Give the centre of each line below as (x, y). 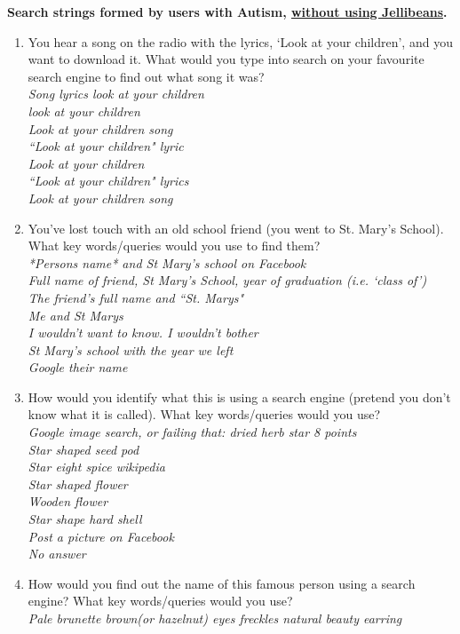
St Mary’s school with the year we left (131, 349)
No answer (57, 554)
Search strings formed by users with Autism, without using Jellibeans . (227, 12)
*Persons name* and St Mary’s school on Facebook (167, 262)
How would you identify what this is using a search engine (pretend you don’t (239, 396)
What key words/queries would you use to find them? (174, 246)
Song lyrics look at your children (116, 94)
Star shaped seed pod (83, 449)
